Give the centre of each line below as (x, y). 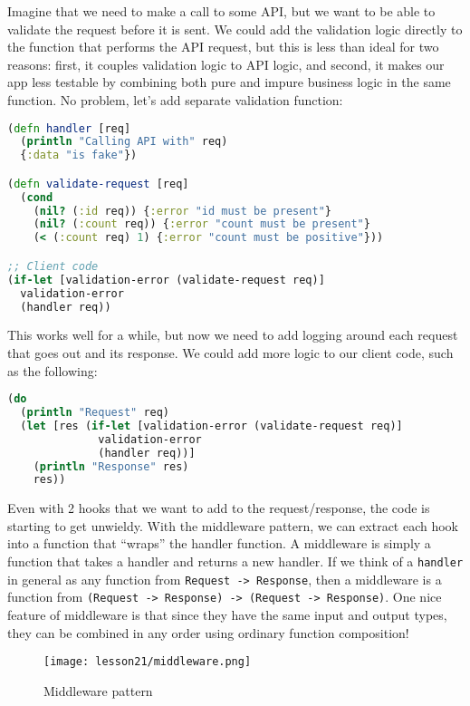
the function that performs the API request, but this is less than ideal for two (223, 47)
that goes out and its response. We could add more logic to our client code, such (230, 352)
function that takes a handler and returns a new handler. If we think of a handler (235, 561)
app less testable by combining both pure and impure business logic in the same (229, 82)
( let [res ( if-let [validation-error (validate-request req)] (211, 426)
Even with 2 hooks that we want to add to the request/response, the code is (219, 508)
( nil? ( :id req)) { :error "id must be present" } (182, 211)
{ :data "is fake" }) (79, 155)
